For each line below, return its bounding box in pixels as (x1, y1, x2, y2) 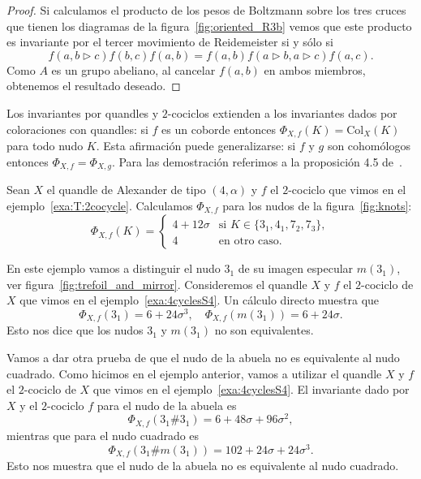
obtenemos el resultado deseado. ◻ (6, 77, 181, 94)
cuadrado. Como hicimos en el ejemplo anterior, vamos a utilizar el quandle (6, 365, 382, 382)
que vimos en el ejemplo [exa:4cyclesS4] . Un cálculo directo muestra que (19, 291, 380, 309)
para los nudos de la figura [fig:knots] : (222, 196, 412, 214)
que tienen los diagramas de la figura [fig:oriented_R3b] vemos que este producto (6, 17, 412, 34)
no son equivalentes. (214, 321, 314, 339)
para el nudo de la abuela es (97, 396, 237, 413)
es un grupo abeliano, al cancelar (51, 61, 216, 78)
